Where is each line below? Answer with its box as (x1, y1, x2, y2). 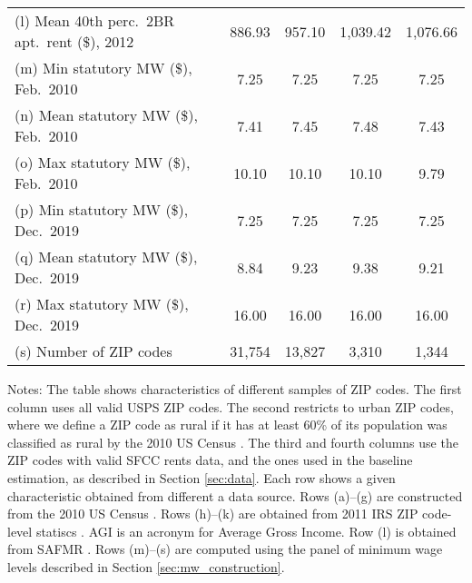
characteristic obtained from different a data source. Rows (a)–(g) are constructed (7, 486, 463, 505)
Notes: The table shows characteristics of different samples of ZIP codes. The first (7, 380, 462, 398)
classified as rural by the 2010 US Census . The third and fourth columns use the (7, 432, 458, 451)
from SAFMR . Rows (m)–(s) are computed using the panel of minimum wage (7, 539, 443, 558)
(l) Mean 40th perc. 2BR (15, 10, 175, 31)
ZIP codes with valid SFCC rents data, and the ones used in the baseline (7, 450, 413, 469)
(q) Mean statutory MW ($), (15, 246, 198, 267)
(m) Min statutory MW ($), (15, 57, 192, 78)
